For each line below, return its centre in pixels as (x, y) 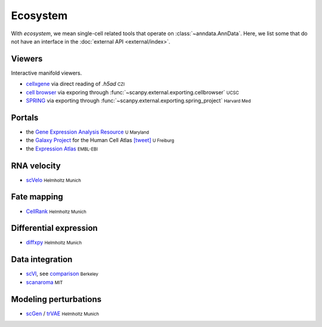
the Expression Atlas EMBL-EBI (62, 149)
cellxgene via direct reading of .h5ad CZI (75, 84)
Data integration (42, 260)
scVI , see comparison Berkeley (62, 274)
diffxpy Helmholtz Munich (54, 242)
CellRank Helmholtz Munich (56, 211)
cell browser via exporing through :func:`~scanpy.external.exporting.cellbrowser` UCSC (132, 92)
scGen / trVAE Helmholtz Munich (63, 313)
